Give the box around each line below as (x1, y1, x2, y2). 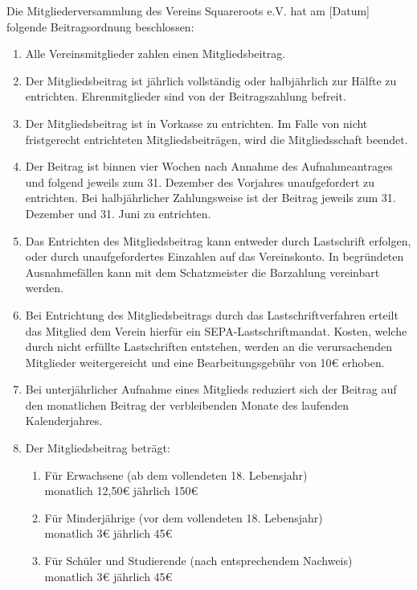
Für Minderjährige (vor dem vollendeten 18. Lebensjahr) (44, 509, 323, 526)
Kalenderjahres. (25, 412, 103, 429)
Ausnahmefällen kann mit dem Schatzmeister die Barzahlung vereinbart (25, 263, 380, 280)
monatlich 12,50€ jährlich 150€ (44, 482, 198, 499)
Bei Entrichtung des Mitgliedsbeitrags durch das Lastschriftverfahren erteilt (25, 306, 399, 323)
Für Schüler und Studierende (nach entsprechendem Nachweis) (44, 552, 353, 569)
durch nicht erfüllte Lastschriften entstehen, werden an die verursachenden (25, 338, 392, 355)
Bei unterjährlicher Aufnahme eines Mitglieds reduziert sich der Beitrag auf (25, 381, 397, 398)
